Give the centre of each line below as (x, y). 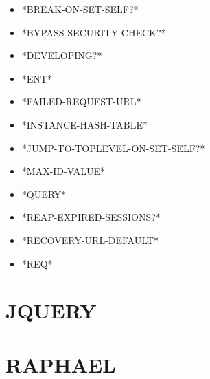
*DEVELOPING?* (62, 55)
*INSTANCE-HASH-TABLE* (84, 124)
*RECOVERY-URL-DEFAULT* (90, 240)
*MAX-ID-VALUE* (63, 171)
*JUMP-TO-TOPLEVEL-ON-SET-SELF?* (113, 148)
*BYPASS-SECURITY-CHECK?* (94, 32)
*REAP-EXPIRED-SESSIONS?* (91, 217)
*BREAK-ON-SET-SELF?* (80, 9)
